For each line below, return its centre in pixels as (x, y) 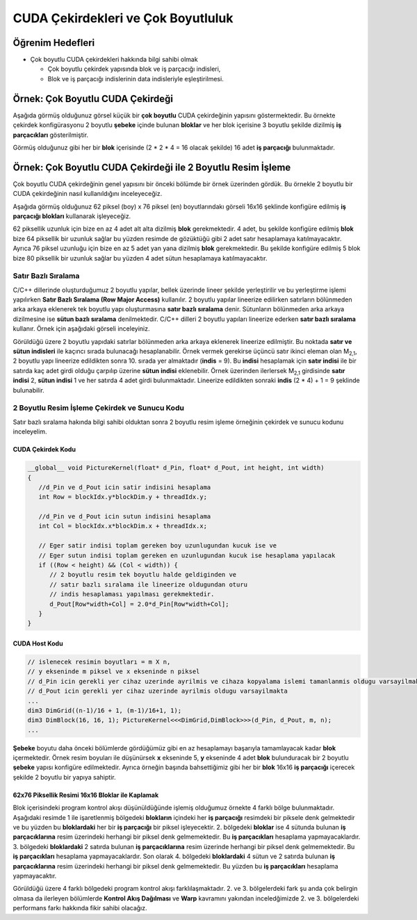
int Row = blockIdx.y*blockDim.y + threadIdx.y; (123, 497)
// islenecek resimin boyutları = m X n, (99, 662)
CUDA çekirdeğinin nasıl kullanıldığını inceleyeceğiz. (88, 194)
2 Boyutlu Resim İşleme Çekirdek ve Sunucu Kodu (98, 408)
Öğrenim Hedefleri (54, 43)
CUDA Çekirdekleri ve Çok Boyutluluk (123, 18)
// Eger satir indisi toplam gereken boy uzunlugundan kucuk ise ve (158, 546)
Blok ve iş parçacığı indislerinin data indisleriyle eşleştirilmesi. (136, 79)
